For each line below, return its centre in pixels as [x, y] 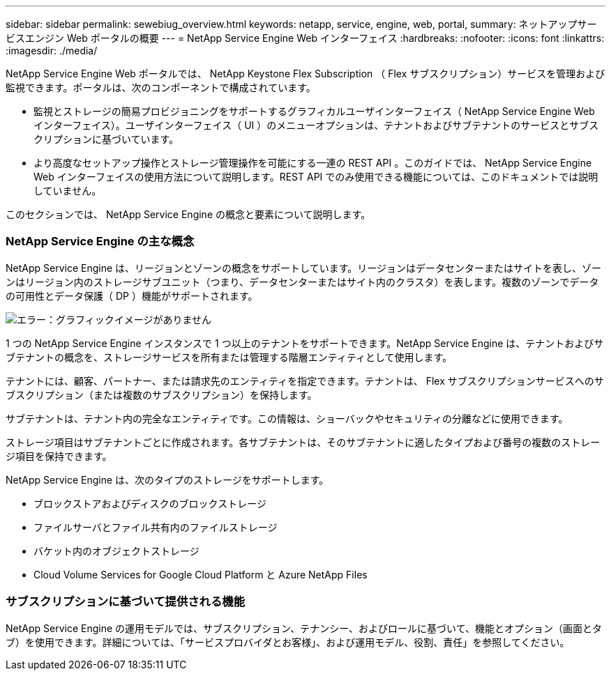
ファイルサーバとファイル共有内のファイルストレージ [156, 527]
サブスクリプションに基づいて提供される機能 [126, 602]
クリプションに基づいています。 [106, 139]
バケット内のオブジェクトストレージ [116, 551]
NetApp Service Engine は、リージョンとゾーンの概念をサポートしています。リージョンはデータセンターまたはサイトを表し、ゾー [303, 268]
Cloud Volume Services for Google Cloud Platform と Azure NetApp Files [201, 574]
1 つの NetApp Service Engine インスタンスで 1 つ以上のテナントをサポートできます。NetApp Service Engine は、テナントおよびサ [305, 343]
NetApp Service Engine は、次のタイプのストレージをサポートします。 [167, 479]
